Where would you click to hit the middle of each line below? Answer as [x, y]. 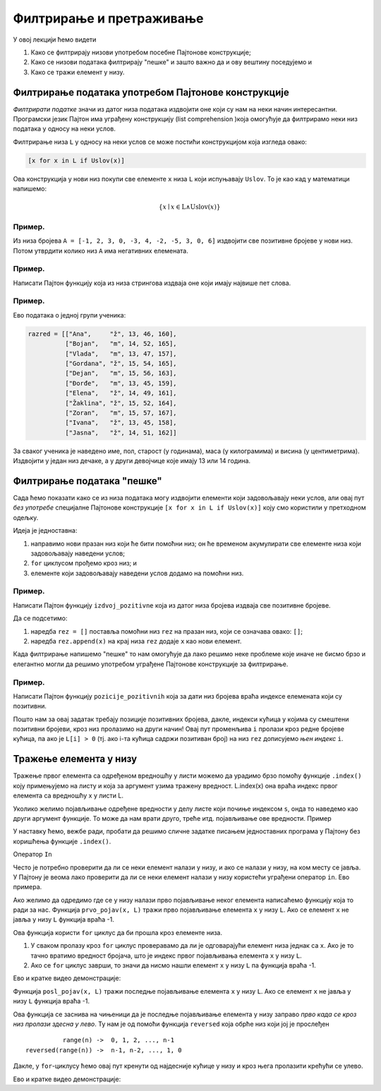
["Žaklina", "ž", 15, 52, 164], [121, 403]
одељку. [26, 517]
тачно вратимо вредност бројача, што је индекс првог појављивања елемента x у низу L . [167, 956]
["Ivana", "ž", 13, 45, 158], [121, 423]
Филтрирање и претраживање [108, 18]
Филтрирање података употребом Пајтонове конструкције [151, 92]
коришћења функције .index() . [62, 841]
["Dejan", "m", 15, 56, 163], [121, 373]
